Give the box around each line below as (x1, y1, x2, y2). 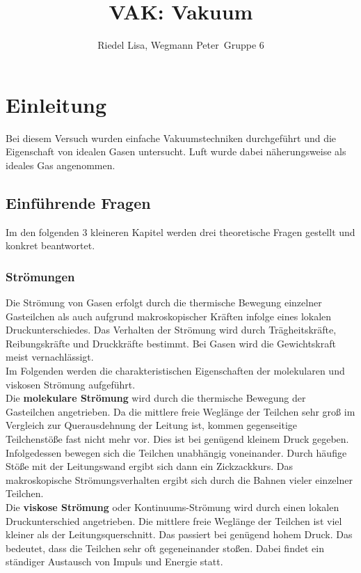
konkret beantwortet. (6, 238, 95, 253)
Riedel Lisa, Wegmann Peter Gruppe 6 (97, 38, 264, 52)
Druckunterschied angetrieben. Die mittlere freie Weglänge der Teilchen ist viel (6, 513, 342, 528)
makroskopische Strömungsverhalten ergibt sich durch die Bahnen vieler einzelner (6, 472, 353, 487)
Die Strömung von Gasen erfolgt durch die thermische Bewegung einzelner (6, 295, 322, 310)
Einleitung (6, 90, 107, 118)
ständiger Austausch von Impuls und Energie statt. (6, 554, 223, 569)
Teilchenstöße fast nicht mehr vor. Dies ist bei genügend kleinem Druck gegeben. (6, 431, 349, 446)
